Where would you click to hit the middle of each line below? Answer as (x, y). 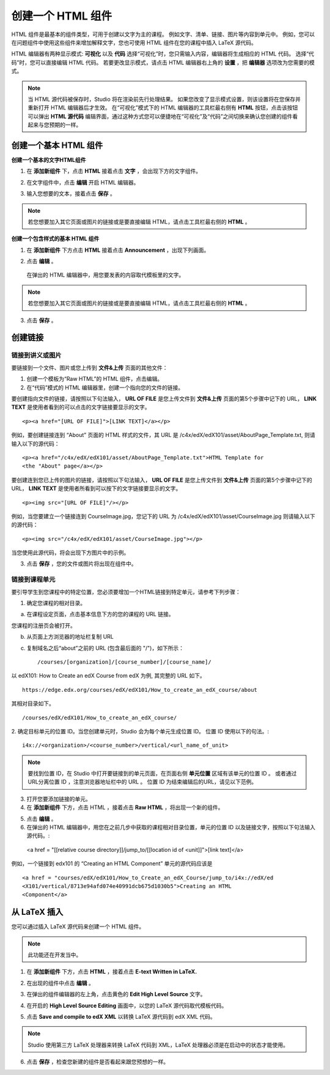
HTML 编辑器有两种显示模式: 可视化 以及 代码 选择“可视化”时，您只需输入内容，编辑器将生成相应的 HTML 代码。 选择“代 (163, 54)
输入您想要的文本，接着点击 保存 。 (71, 194)
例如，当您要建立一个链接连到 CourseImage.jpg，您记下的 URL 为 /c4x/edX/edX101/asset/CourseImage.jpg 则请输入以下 (163, 516)
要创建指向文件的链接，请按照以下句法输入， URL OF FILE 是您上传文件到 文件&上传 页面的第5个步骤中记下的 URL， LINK (164, 398)
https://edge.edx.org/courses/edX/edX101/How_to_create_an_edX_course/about (140, 690)
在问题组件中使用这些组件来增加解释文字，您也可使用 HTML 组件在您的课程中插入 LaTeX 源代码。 (134, 42)
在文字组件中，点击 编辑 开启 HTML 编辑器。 (83, 182)
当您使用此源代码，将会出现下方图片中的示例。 (70, 552)
